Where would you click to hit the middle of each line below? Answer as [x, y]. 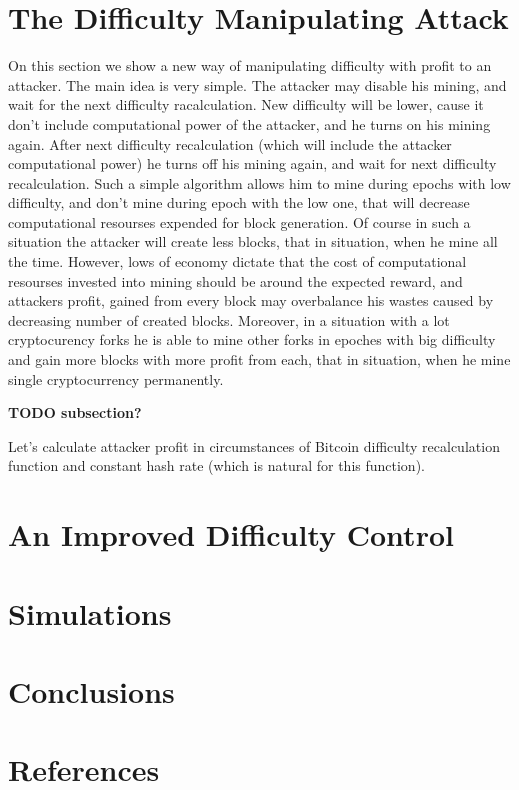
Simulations [90, 612]
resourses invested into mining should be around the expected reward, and [235, 280]
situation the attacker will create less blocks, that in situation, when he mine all [253, 241]
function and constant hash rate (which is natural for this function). [216, 465]
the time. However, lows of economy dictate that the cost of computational [237, 261]
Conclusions [91, 690]
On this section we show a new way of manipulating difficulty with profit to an [250, 65]
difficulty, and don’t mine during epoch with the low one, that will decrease [239, 202]
